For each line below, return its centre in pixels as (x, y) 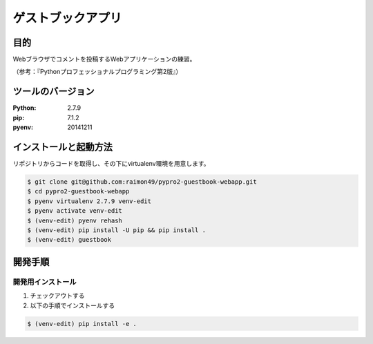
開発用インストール (45, 282)
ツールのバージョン (54, 92)
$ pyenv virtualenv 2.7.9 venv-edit (89, 201)
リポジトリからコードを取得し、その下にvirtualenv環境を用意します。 (111, 164)
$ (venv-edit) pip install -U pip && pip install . (117, 230)
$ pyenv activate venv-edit (75, 211)
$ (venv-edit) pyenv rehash (75, 220)
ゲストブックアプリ (67, 18)
